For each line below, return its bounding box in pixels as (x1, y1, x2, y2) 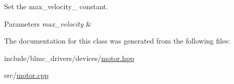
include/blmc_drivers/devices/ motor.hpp (4, 52, 134, 63)
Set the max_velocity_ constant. (4, 1, 108, 11)
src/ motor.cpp (4, 70, 49, 80)
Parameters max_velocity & (4, 18, 92, 29)
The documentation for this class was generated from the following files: (4, 35, 230, 46)
